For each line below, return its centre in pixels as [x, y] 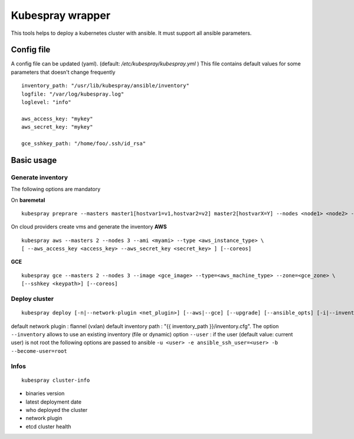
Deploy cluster [32, 299]
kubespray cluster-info [56, 380]
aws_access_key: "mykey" [57, 119]
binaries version [45, 394]
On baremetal [28, 200]
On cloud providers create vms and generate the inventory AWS [89, 227]
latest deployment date [54, 402]
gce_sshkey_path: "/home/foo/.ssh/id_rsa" [84, 143]
